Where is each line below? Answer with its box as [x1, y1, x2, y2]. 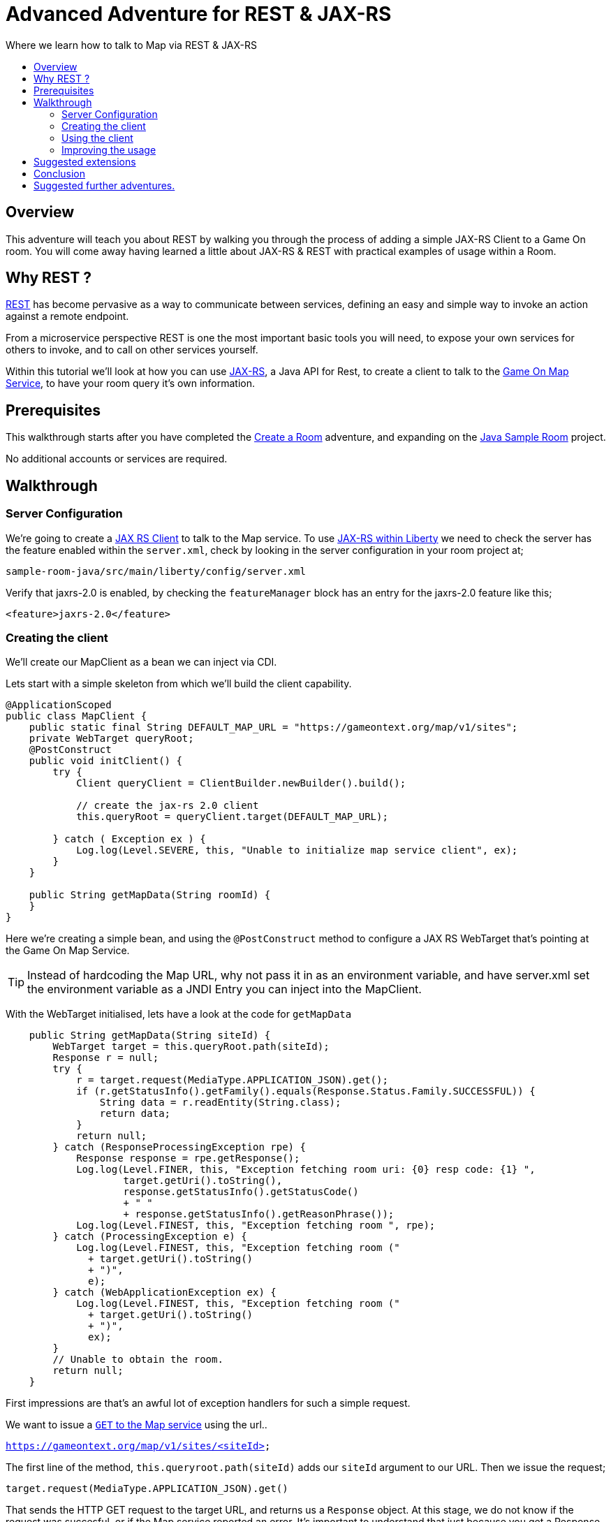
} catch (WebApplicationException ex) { [52, 1287, 277, 1298]
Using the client [61, 131, 133, 144]
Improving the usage [61, 143, 156, 156]
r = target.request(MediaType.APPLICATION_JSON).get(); [76, 1074, 388, 1086]
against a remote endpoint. [6, 310, 129, 323]
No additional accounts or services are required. [6, 453, 228, 465]
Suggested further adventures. [34, 179, 175, 191]
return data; [99, 1108, 171, 1120]
